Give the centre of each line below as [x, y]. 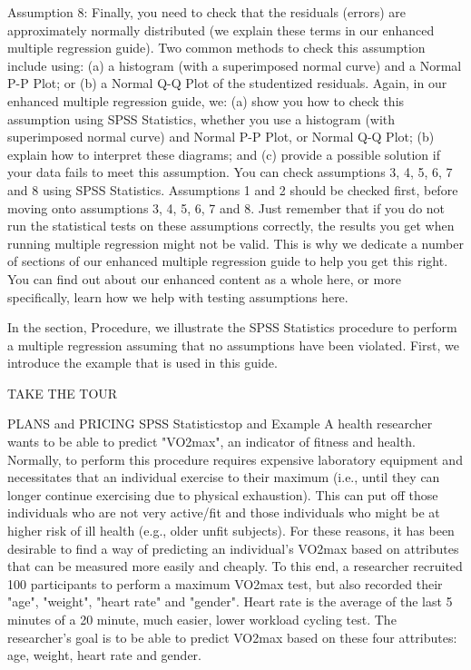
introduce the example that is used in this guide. [142, 363]
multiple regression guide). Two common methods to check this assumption [216, 48]
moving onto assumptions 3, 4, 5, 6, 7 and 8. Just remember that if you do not [226, 207]
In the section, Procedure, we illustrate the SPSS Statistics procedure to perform [232, 327]
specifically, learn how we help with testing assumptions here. [178, 296]
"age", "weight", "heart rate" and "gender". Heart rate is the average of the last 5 [230, 601]
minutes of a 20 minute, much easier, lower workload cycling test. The [202, 619]
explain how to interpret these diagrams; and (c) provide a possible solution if [224, 154]
